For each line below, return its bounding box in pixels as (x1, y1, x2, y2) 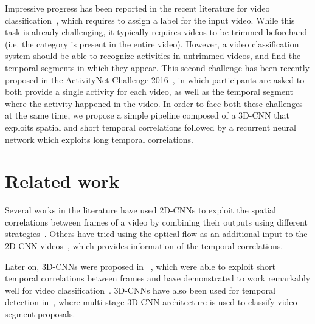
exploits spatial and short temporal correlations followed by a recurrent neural (5, 120, 296, 133)
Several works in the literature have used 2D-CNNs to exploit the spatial (5, 204, 276, 216)
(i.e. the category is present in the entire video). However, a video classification (5, 37, 299, 50)
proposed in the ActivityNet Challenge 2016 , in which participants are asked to (5, 73, 305, 86)
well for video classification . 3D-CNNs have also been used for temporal (5, 283, 275, 296)
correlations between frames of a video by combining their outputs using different (5, 215, 308, 228)
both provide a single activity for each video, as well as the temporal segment (5, 85, 294, 98)
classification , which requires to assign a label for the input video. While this (5, 13, 295, 26)
